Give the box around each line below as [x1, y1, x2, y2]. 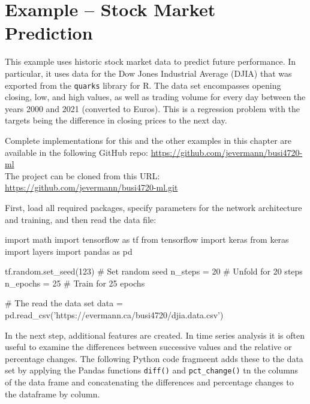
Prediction [5, 20, 93, 45]
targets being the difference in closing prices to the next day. [5, 114, 227, 126]
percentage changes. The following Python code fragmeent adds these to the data [5, 352, 303, 364]
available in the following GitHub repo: [5, 146, 148, 158]
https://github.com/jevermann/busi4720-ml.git [5, 181, 178, 194]
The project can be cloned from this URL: [5, 169, 160, 182]
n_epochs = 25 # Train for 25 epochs [5, 276, 145, 289]
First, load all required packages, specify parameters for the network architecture [5, 201, 302, 213]
